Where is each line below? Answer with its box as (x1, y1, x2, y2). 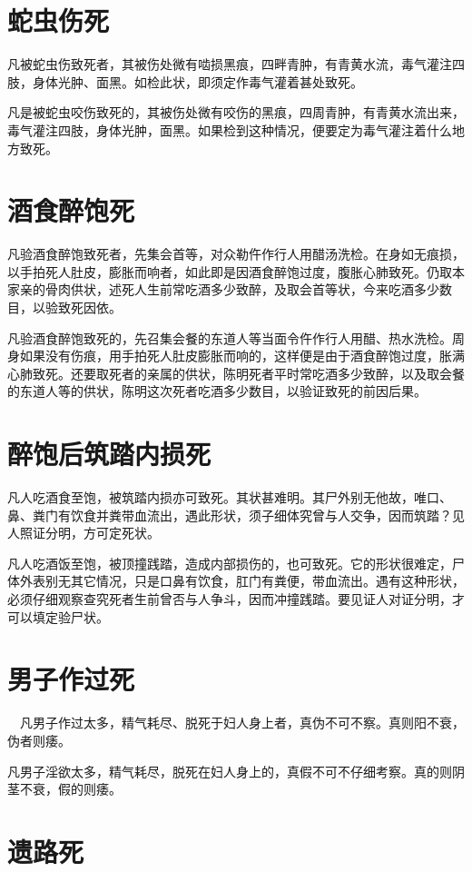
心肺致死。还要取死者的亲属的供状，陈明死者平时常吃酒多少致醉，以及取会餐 (7, 363, 465, 382)
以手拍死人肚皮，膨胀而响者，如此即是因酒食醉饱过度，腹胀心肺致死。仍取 (7, 262, 452, 281)
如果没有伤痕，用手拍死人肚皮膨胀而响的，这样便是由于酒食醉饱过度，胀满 (19, 346, 465, 365)
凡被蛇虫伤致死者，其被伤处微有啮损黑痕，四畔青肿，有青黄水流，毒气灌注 (7, 54, 452, 74)
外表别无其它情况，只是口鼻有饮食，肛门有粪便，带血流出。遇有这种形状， (19, 571, 465, 590)
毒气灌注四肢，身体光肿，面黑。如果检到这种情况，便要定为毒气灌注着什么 (7, 120, 452, 139)
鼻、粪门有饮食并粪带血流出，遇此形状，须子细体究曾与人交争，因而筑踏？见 (7, 505, 465, 524)
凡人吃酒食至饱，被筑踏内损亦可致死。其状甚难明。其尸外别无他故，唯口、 (7, 488, 452, 507)
